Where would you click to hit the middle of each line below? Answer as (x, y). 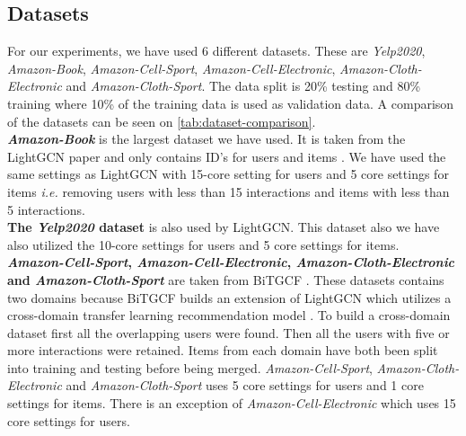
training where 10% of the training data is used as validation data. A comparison (231, 103)
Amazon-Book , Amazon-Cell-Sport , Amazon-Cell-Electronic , (171, 68)
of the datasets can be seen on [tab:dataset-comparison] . (162, 121)
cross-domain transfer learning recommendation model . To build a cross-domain (229, 315)
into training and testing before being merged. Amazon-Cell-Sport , (190, 367)
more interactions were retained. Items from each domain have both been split (223, 350)
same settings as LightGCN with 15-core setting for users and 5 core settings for (228, 174)
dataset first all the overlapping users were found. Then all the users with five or (229, 332)
